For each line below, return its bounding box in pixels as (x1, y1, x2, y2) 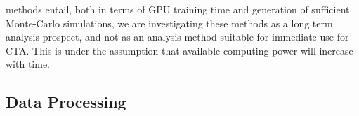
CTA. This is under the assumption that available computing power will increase (6, 43, 353, 57)
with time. (6, 57, 50, 71)
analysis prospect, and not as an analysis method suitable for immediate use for (6, 29, 349, 44)
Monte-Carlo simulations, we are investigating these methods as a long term (6, 15, 333, 30)
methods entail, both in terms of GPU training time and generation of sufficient (6, 2, 350, 16)
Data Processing (6, 91, 126, 113)
